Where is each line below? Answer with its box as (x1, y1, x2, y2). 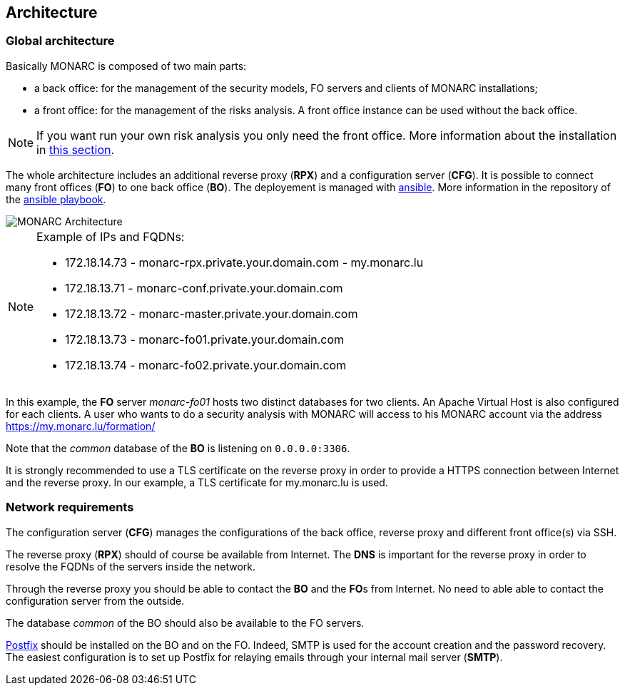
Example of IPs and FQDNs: (36, 229, 185, 244)
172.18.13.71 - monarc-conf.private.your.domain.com (65, 280, 343, 295)
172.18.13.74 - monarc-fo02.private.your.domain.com (65, 357, 347, 372)
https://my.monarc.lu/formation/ (6, 419, 156, 432)
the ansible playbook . (6, 193, 106, 205)
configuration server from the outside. (6, 594, 185, 607)
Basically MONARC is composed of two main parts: (6, 59, 247, 72)
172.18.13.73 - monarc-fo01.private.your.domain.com (65, 332, 345, 347)
